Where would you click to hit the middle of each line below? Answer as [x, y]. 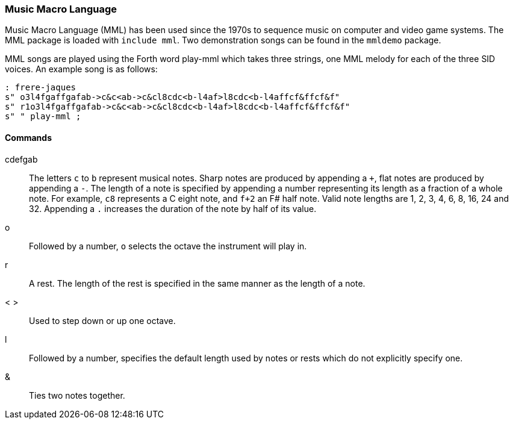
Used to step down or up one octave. [102, 320]
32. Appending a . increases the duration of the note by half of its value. [173, 208]
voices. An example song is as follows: [81, 69]
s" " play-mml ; [43, 117]
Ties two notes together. [77, 395]
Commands [29, 137]
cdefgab [21, 159]
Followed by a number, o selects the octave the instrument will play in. [168, 246]
